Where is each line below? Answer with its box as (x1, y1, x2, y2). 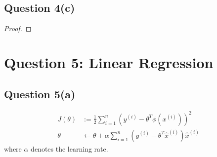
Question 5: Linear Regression (4, 52, 214, 72)
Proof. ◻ (4, 23, 32, 34)
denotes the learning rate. (31, 143, 108, 154)
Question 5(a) (4, 86, 76, 101)
